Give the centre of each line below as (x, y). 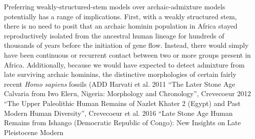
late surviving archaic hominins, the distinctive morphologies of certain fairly (120, 74)
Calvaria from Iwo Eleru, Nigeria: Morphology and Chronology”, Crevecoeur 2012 (127, 93)
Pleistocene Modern (34, 132)
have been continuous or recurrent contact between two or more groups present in (127, 54)
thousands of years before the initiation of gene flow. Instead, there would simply (126, 45)
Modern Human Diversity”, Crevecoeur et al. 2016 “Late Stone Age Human (118, 113)
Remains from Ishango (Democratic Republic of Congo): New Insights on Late (123, 122)
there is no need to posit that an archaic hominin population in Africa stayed (121, 26)
